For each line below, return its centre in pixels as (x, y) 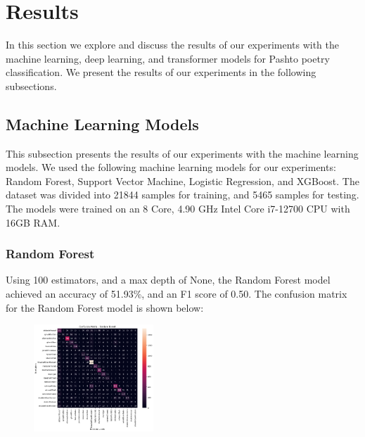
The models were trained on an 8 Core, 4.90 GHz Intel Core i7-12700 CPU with (178, 209)
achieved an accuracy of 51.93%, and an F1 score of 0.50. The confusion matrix (177, 294)
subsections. (31, 85)
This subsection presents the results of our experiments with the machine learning (182, 153)
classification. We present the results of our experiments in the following (161, 72)
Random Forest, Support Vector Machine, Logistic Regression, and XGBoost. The (182, 180)
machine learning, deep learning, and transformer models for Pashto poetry (168, 58)
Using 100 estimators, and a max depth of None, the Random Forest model (168, 280)
